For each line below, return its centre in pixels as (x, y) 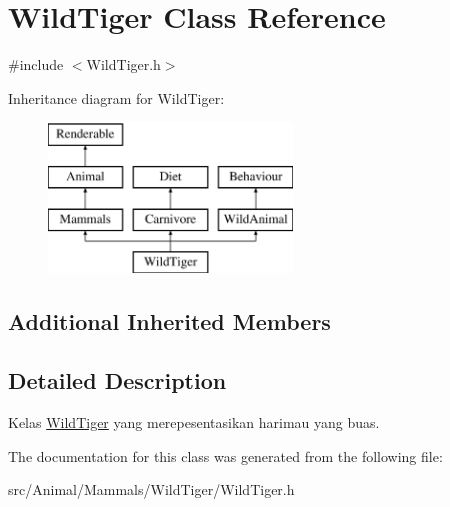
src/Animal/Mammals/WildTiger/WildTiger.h (151, 489)
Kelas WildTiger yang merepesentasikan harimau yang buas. (194, 422)
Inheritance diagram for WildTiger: (116, 97)
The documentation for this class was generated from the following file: (225, 455)
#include (36, 64)
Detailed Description (117, 380)
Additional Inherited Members (169, 321)
